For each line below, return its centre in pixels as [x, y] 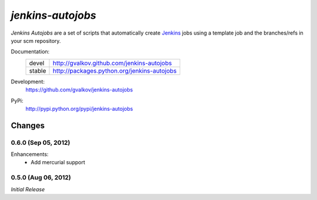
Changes [28, 125]
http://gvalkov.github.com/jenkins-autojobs [112, 63]
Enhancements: [30, 154]
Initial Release [28, 189]
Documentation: [30, 52]
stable [38, 70]
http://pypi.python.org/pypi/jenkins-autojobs [79, 109]
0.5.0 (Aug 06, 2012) [41, 178]
